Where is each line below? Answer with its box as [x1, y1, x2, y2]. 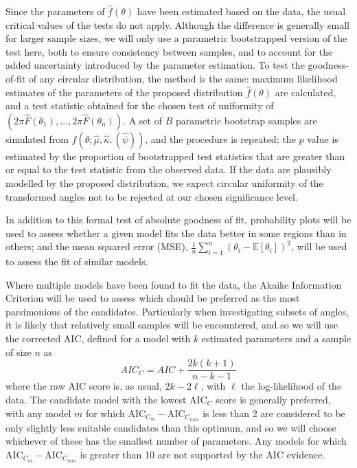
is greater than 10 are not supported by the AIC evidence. [80, 447, 325, 461]
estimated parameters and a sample [201, 331, 352, 346]
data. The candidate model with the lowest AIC [5, 392, 207, 406]
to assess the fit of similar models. [5, 254, 148, 269]
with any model [5, 405, 71, 420]
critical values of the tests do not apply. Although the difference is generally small [5, 17, 349, 32]
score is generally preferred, [216, 392, 331, 406]
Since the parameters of [5, 4, 105, 18]
